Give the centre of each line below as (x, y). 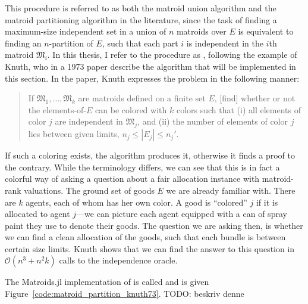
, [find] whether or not (255, 98)
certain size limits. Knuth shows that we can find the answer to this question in (150, 248)
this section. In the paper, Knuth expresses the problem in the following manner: (152, 78)
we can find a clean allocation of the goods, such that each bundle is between (145, 237)
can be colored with (131, 109)
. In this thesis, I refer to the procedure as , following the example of (172, 55)
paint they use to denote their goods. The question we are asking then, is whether (154, 225)
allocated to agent (37, 214)
